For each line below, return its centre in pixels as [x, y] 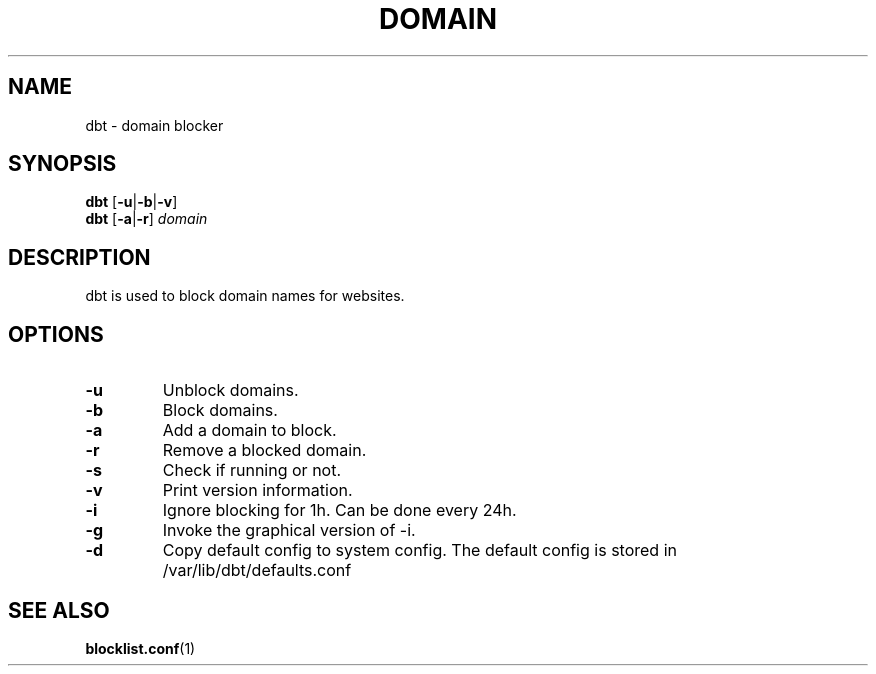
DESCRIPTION [79, 257]
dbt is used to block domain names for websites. [245, 296]
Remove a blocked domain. [264, 450]
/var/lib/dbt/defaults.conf [257, 570]
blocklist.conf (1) [140, 648]
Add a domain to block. [249, 430]
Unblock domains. [230, 390]
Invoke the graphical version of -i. [289, 530]
